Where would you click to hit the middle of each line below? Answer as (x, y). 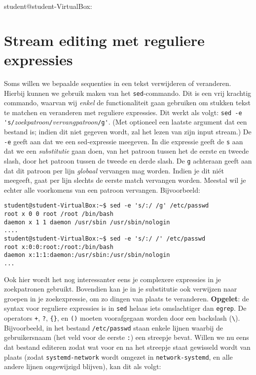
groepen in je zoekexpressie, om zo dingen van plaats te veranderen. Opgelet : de (127, 298)
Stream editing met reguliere (104, 40)
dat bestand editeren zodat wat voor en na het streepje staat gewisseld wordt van (127, 347)
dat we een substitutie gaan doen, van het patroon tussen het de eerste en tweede (127, 151)
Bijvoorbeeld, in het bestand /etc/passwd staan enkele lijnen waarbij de (113, 327)
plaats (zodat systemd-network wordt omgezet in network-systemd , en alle (118, 356)
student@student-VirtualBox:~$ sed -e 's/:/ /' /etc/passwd (105, 238)
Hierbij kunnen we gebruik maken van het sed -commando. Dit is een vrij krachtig (128, 93)
